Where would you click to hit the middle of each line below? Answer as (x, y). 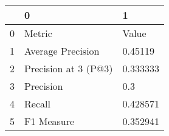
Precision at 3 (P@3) (69, 68)
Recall (37, 104)
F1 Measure (50, 121)
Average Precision (62, 51)
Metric (38, 33)
